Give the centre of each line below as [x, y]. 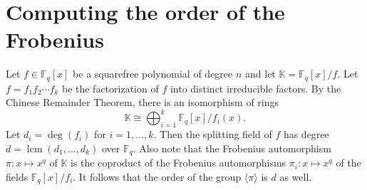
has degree [306, 134]
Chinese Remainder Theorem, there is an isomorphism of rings [143, 102]
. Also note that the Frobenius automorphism [232, 148]
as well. [296, 176]
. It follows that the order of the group [157, 176]
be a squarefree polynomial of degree [153, 74]
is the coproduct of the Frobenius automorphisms [179, 163]
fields [17, 176]
